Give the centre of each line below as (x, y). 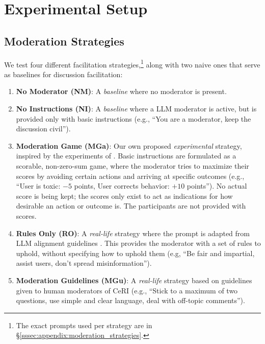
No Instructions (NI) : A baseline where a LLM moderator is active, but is (136, 109)
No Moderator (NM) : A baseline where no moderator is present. (121, 91)
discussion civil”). (43, 129)
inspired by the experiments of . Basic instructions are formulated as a (126, 156)
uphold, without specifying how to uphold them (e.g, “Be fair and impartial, (135, 253)
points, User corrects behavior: (122, 186)
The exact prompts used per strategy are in (84, 325)
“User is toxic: (38, 186)
